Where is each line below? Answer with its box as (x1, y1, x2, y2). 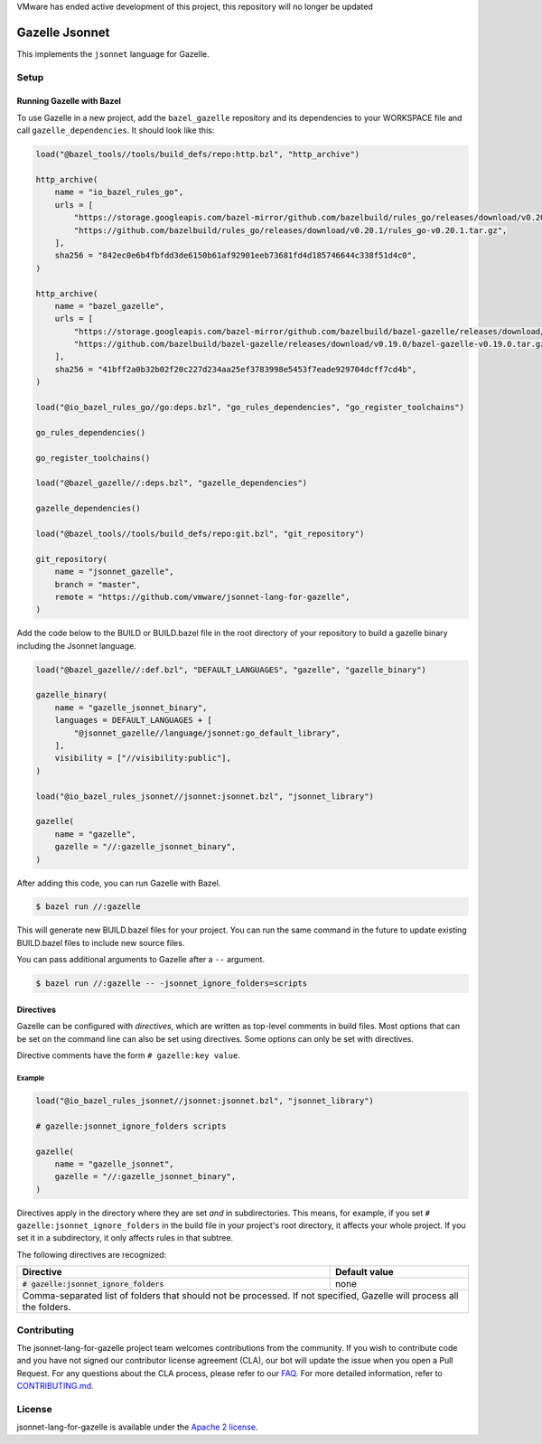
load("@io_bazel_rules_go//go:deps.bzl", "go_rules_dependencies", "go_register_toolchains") (35, 402, 465, 413)
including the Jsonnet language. (16, 640, 137, 651)
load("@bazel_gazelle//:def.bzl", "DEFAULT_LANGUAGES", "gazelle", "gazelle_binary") (35, 664, 426, 675)
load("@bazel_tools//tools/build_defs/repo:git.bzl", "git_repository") (35, 529, 365, 539)
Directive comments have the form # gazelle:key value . (16, 1050, 241, 1061)
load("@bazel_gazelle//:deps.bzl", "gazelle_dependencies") (35, 478, 308, 488)
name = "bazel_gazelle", (54, 301, 165, 311)
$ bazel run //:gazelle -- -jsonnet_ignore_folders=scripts (35, 979, 308, 989)
